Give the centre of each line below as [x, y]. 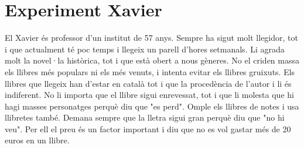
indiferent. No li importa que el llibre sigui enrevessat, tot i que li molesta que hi [149, 95]
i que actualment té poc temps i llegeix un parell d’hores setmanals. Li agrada [145, 49]
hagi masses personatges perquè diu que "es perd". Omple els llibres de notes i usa [152, 106]
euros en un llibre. [37, 140]
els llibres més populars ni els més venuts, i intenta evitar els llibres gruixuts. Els [150, 71]
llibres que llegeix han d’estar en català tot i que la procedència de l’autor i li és [148, 83]
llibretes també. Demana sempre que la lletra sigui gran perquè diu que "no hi [145, 117]
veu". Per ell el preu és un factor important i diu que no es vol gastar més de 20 [148, 128]
